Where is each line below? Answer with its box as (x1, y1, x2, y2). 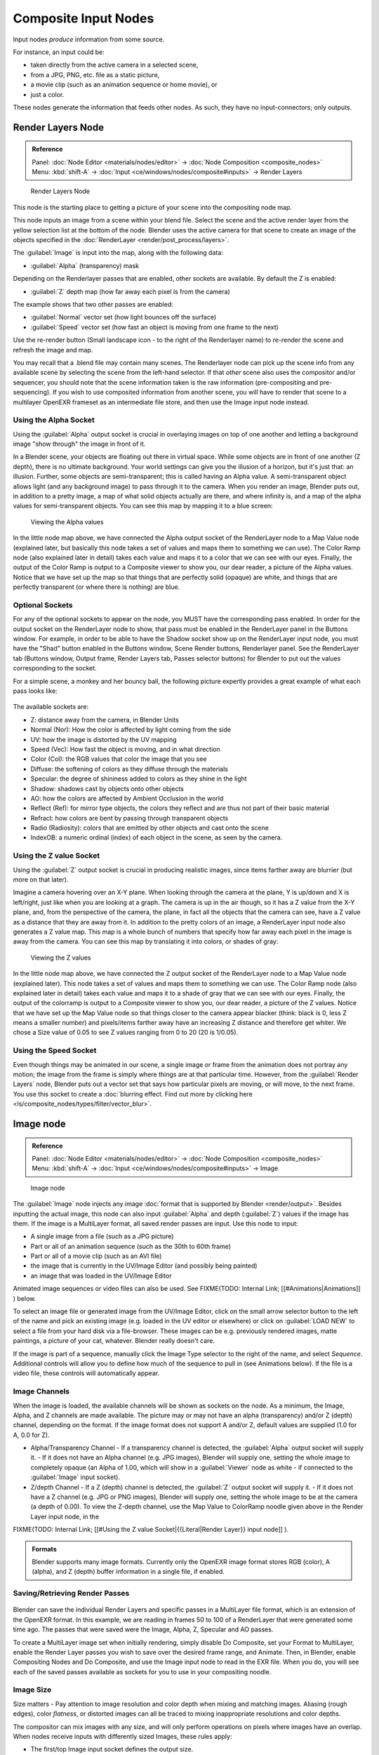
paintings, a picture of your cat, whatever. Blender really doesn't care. (13, 1337, 215, 1345)
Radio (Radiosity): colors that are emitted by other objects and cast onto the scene (30, 823, 270, 832)
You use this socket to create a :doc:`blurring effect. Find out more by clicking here (13, 1090, 253, 1098)
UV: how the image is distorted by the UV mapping (30, 735, 177, 743)
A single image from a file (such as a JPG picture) (30, 1232, 174, 1240)
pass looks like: (13, 687, 58, 695)
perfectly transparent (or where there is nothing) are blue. (13, 583, 180, 591)
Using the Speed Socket (13, 1046, 97, 1056)
